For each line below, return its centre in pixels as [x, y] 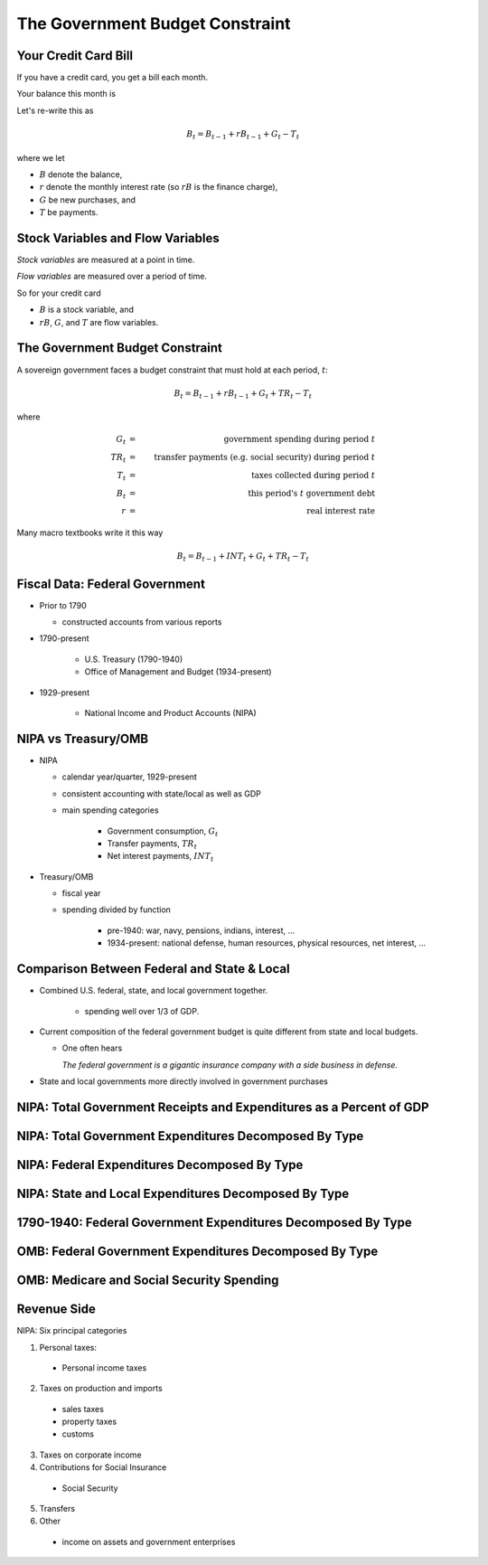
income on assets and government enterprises [149, 1541]
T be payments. [69, 212]
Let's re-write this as [55, 110]
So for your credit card [59, 293]
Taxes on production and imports [101, 1389]
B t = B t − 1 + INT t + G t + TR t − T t [243, 558]
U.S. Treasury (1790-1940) [134, 659]
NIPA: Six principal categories [72, 1331]
